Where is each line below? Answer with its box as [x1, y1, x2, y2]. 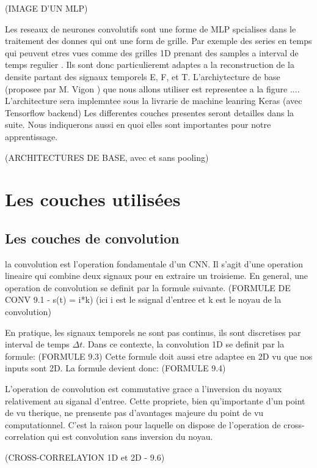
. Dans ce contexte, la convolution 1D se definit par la [82, 338, 285, 351]
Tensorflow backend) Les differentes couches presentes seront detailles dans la [5, 106, 294, 119]
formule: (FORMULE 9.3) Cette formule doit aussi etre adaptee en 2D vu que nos [5, 349, 313, 362]
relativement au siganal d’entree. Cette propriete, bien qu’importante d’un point [5, 394, 305, 407]
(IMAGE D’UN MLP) [5, 2, 88, 14]
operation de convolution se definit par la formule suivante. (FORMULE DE [5, 281, 291, 294]
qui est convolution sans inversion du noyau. [48, 430, 213, 443]
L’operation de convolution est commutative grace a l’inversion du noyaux [5, 382, 282, 395]
